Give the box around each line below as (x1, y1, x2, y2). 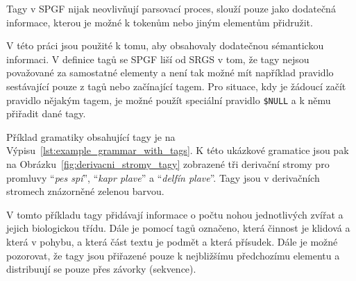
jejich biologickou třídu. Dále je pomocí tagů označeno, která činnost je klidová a (6, 221, 350, 235)
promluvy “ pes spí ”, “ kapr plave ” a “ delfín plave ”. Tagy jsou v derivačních (6, 170, 320, 185)
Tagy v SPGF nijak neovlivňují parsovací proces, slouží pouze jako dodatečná (6, 1, 336, 15)
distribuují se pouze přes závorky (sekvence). (6, 262, 196, 276)
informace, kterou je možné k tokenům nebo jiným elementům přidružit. (6, 15, 313, 29)
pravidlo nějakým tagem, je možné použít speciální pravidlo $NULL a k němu (6, 92, 331, 107)
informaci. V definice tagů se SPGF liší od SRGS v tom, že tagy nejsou (6, 51, 310, 66)
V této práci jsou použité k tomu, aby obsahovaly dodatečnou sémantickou (6, 38, 324, 53)
